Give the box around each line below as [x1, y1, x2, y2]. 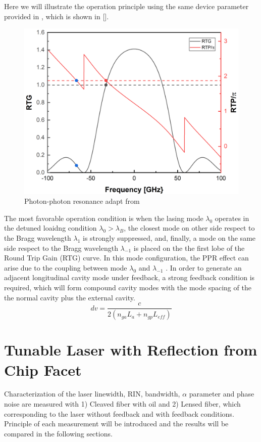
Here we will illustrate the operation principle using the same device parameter [4, 1, 249, 11]
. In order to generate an [166, 262, 242, 273]
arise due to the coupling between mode [4, 262, 127, 273]
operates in [215, 212, 249, 223]
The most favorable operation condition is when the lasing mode [4, 212, 203, 223]
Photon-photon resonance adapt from [24, 196, 140, 206]
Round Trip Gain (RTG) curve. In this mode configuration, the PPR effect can [4, 252, 249, 263]
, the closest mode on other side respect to [124, 223, 255, 233]
